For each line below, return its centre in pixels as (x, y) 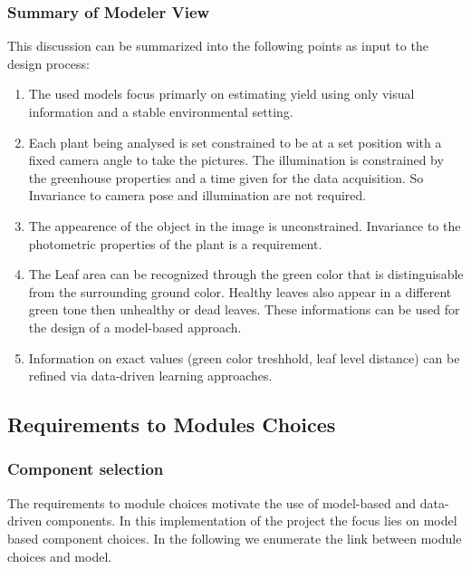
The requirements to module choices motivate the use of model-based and (212, 502)
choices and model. (60, 556)
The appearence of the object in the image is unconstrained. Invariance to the (245, 225)
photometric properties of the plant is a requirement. (175, 243)
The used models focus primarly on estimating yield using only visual (221, 94)
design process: (48, 63)
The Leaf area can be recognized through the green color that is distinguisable (246, 274)
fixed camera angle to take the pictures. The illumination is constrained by (236, 160)
